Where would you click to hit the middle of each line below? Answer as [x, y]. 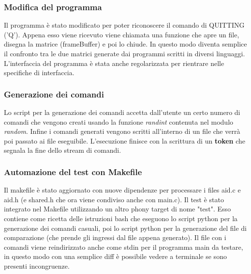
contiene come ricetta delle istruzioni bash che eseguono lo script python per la [121, 218]
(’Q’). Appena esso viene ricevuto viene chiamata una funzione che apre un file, [122, 34]
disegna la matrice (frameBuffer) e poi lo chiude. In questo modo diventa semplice [125, 44]
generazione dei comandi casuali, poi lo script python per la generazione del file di [125, 228]
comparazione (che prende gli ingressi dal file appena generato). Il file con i [115, 237]
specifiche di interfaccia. [39, 73]
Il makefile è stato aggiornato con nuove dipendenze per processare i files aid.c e [122, 190]
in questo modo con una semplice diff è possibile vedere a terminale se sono [115, 256]
